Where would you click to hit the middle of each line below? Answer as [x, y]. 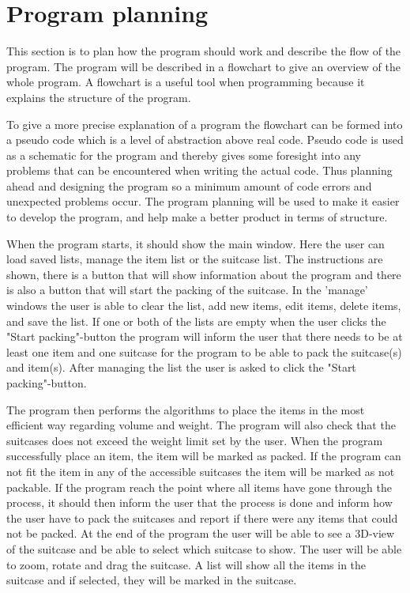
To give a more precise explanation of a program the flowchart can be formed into [205, 124]
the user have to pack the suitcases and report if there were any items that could [202, 517]
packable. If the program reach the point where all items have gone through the [199, 487]
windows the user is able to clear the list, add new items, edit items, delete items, [204, 306]
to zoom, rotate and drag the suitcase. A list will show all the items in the [186, 564]
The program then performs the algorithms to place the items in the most [186, 409]
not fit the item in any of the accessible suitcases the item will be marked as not [201, 471]
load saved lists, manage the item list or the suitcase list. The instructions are [195, 259]
